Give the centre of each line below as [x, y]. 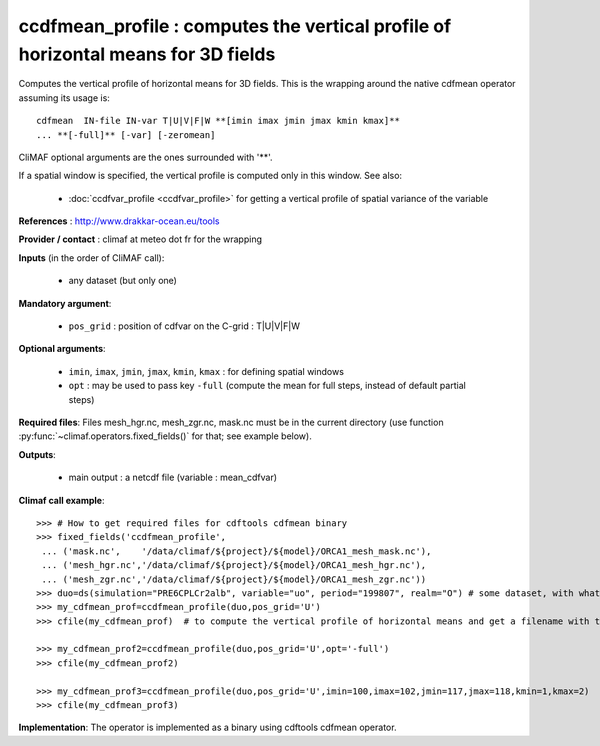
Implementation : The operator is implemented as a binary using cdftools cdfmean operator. [207, 727]
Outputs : [37, 454]
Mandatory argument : [65, 303]
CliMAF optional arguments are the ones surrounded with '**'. [145, 157]
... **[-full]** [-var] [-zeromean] [126, 134]
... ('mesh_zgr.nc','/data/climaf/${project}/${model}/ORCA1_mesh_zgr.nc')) [234, 579]
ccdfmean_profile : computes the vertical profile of [235, 26]
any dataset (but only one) [122, 281]
